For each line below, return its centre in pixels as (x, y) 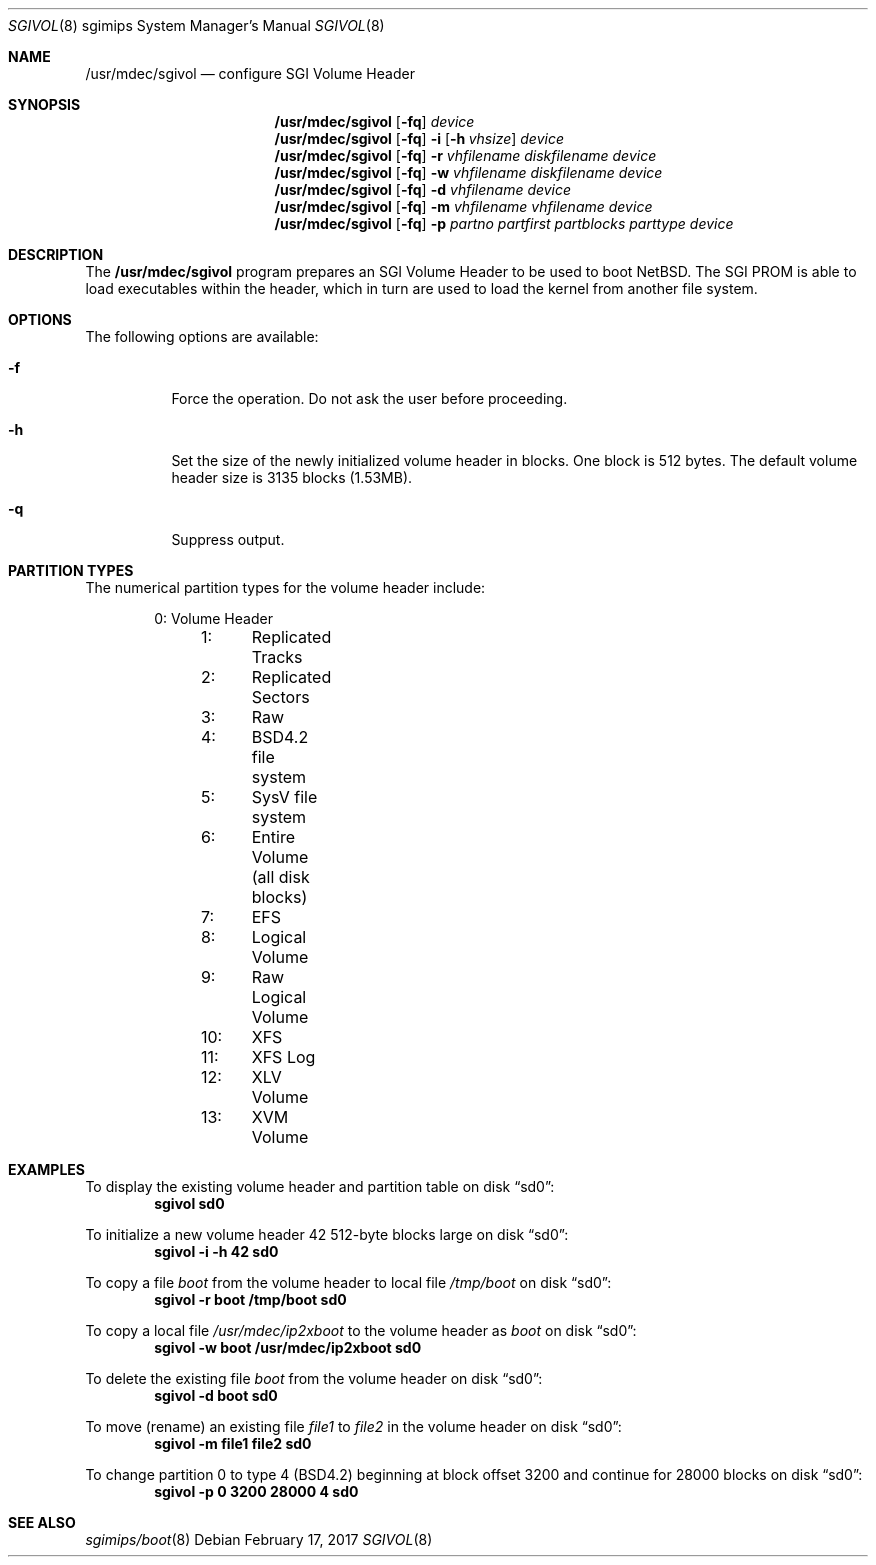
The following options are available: (202, 336)
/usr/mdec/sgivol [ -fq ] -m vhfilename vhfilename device (463, 206)
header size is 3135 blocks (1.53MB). (292, 477)
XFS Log (283, 1057)
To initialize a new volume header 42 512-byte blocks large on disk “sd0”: (327, 1234)
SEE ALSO (42, 1522)
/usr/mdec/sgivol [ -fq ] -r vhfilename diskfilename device (465, 155)
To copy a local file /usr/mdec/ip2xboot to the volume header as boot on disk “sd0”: (361, 1330)
